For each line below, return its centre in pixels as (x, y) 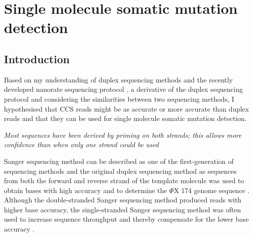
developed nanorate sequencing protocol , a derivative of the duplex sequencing (124, 89)
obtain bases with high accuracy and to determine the (86, 190)
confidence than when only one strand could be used (81, 144)
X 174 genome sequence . (212, 190)
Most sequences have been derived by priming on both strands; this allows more (123, 135)
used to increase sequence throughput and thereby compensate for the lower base (126, 219)
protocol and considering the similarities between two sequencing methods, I (119, 99)
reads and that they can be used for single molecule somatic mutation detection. (125, 118)
